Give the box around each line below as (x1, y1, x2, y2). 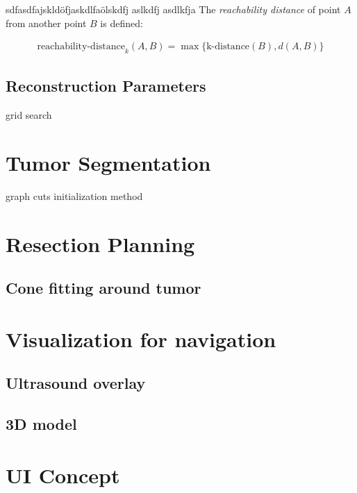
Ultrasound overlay (6, 372, 146, 394)
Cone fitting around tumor (6, 277, 201, 299)
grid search (6, 108, 52, 122)
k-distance (206, 42, 250, 52)
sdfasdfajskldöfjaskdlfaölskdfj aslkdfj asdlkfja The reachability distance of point (6, 2, 341, 16)
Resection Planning (6, 229, 195, 258)
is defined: (100, 15, 143, 30)
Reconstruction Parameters (6, 75, 206, 97)
